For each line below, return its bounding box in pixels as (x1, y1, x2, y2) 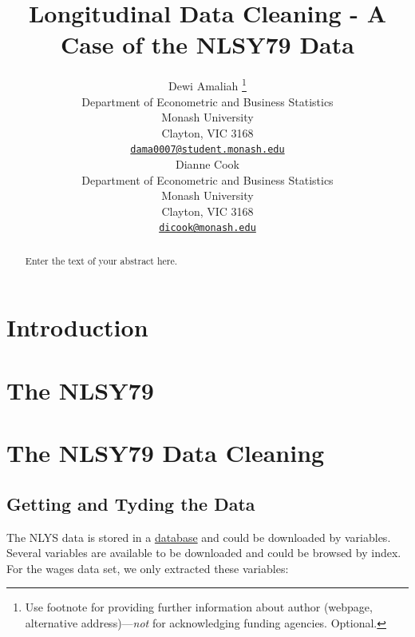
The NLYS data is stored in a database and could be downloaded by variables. (6, 528, 391, 545)
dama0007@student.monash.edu (130, 144, 285, 156)
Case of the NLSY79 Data (61, 28, 354, 61)
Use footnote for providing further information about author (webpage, (25, 599, 373, 615)
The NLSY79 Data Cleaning (6, 436, 325, 469)
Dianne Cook (176, 156, 239, 172)
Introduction (6, 311, 148, 344)
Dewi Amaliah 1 (168, 75, 247, 94)
